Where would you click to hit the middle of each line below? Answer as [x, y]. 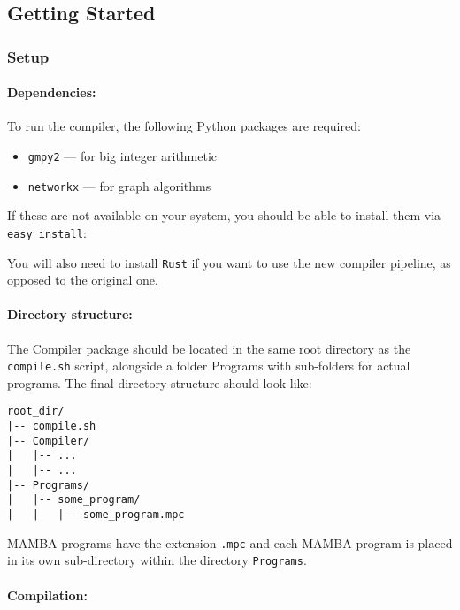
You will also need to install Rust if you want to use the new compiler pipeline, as [229, 262]
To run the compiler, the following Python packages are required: [184, 126]
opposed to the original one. [83, 280]
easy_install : [47, 232]
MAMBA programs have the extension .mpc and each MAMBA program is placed [230, 542]
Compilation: [47, 595]
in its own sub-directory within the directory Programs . [157, 560]
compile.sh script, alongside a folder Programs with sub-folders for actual [209, 366]
